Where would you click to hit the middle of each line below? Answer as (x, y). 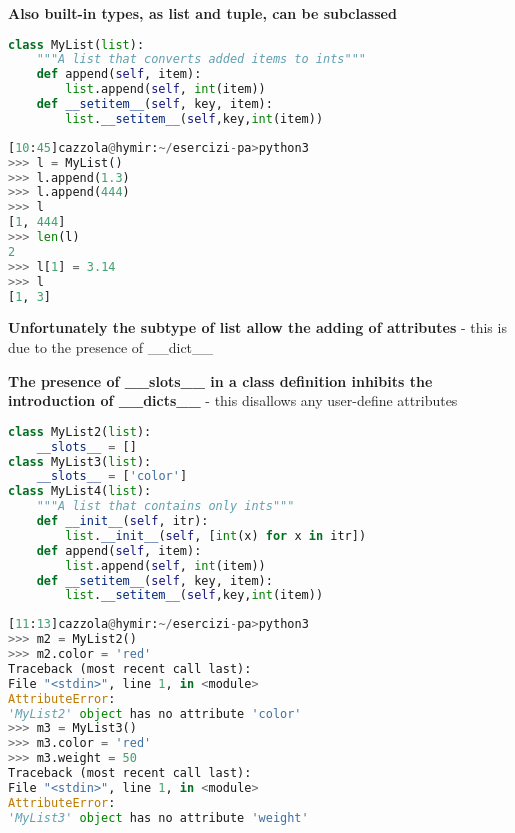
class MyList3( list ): (80, 461)
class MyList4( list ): (80, 491)
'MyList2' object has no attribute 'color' (155, 713)
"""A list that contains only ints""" (165, 506)
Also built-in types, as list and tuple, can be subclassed (202, 13)
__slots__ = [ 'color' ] (112, 476)
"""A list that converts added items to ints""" (201, 59)
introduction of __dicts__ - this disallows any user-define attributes (233, 400)
